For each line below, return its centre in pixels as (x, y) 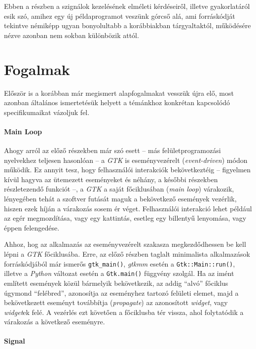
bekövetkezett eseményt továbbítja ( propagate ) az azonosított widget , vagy (116, 302)
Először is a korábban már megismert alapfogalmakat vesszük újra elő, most (119, 93)
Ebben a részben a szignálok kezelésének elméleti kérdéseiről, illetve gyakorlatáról (127, 6)
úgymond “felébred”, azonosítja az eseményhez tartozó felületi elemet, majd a (121, 292)
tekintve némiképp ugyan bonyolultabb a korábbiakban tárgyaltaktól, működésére (128, 25)
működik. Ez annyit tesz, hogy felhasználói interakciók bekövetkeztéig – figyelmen (128, 170)
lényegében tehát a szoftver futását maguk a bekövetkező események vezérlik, (120, 199)
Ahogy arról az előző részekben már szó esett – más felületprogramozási (112, 150)
